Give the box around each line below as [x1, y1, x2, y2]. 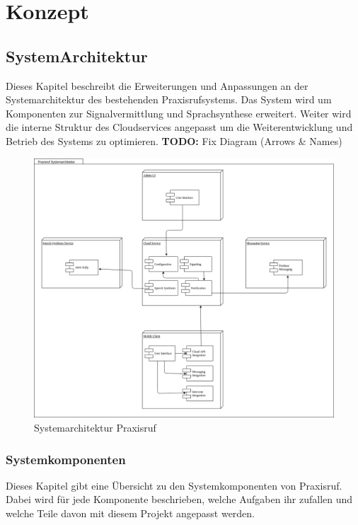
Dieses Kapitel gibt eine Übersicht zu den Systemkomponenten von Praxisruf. [6, 478, 342, 492]
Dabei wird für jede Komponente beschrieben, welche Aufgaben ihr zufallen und [6, 492, 353, 507]
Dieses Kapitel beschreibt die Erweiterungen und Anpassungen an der [6, 78, 308, 93]
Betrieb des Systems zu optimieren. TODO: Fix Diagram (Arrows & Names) [6, 133, 342, 148]
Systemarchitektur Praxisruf [34, 420, 156, 434]
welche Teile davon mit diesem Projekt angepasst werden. [6, 506, 255, 520]
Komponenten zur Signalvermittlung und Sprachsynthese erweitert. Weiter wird [6, 105, 352, 120]
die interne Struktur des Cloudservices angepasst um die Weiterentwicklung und [6, 120, 353, 134]
